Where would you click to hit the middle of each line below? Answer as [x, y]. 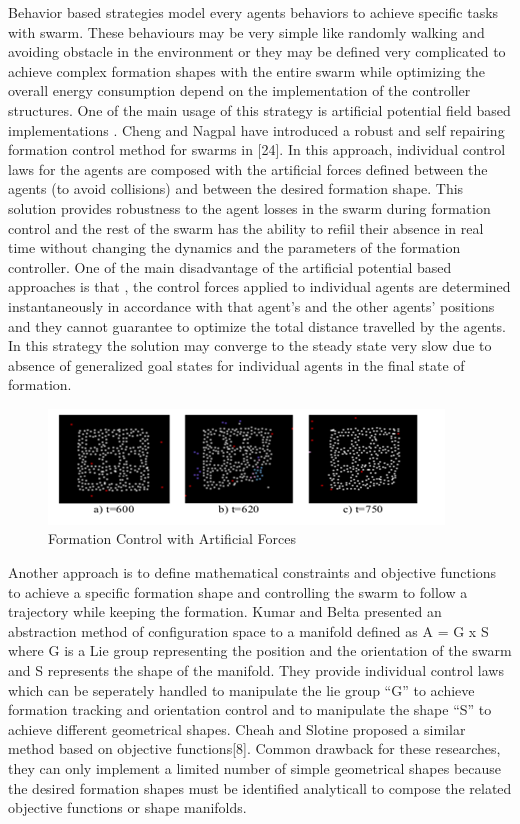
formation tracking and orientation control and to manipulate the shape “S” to [250, 709]
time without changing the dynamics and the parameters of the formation [234, 247]
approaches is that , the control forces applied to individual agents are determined [259, 286]
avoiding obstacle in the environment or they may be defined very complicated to [257, 51]
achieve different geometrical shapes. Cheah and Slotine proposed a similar [237, 728]
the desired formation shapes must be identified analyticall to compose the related [260, 787]
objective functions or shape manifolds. [127, 807]
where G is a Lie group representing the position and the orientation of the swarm [260, 650]
